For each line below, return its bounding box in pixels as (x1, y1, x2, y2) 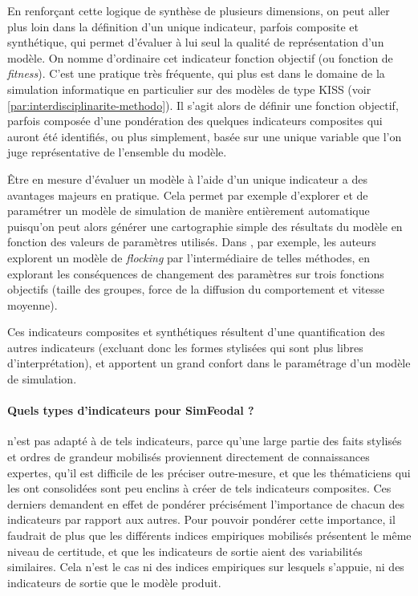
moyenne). (7, 296, 58, 313)
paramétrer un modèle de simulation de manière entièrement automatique (7, 202, 370, 219)
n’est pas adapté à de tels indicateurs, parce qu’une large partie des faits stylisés (7, 432, 402, 449)
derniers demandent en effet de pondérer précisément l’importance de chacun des (7, 495, 405, 512)
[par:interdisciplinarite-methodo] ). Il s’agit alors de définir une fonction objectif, (7, 96, 399, 113)
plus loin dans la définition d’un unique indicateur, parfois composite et (7, 18, 359, 34)
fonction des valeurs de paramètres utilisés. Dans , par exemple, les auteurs (7, 233, 376, 250)
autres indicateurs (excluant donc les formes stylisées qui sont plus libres (7, 339, 363, 355)
